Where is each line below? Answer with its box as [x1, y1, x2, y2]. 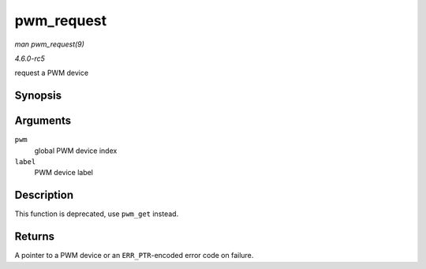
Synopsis [14, 89, 62, 103]
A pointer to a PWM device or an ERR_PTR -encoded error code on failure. [14, 251, 254, 260]
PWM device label [34, 168, 94, 177]
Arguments [14, 114, 72, 128]
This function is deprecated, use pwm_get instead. [14, 209, 179, 219]
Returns [14, 230, 55, 244]
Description [14, 189, 74, 202]
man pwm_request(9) [14, 39, 84, 49]
